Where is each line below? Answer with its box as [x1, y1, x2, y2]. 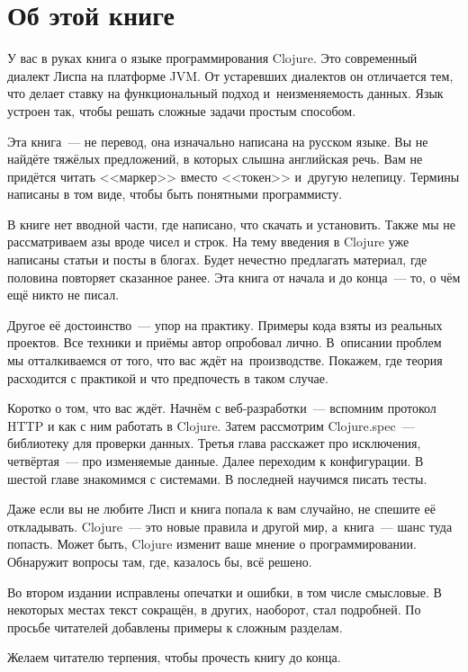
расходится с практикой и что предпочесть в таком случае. [7, 368, 328, 387]
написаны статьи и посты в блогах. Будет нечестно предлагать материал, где [7, 250, 427, 269]
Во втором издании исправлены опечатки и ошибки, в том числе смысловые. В [7, 582, 442, 601]
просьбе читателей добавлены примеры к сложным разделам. [7, 617, 343, 636]
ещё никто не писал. [7, 285, 120, 304]
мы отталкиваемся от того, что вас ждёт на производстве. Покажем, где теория [7, 351, 443, 370]
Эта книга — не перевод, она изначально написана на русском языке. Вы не [7, 131, 428, 150]
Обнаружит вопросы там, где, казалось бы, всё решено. [7, 551, 312, 570]
